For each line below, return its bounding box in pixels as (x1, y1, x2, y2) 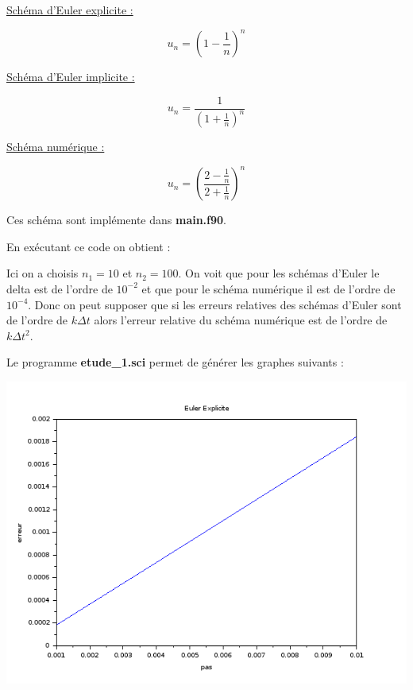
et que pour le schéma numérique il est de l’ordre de (141, 280, 396, 297)
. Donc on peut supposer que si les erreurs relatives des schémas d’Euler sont (28, 296, 402, 312)
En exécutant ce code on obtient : (6, 238, 171, 254)
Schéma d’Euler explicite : (6, 2, 133, 17)
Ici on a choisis (6, 265, 79, 281)
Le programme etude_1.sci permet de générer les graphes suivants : (6, 354, 344, 370)
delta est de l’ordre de (6, 280, 113, 297)
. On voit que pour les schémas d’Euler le (178, 265, 380, 281)
